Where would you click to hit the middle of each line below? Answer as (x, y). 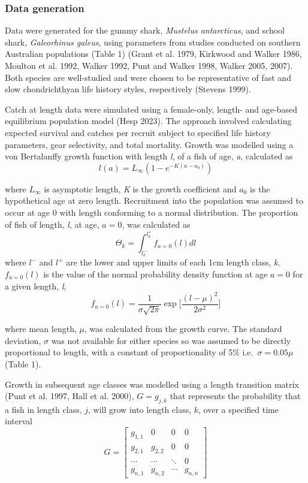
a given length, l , (36, 286)
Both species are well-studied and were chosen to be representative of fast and (148, 77)
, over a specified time (238, 409)
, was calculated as (156, 224)
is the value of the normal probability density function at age (155, 274)
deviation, (23, 340)
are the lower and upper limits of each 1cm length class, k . (173, 262)
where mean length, (41, 329)
